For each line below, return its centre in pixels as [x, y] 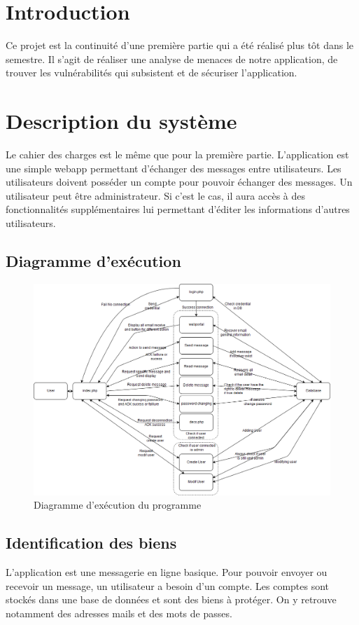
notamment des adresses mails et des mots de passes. [119, 613]
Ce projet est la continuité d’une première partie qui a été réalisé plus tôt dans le [180, 45]
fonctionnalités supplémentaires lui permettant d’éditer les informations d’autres [178, 209]
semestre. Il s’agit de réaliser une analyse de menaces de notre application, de [172, 59]
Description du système [121, 121]
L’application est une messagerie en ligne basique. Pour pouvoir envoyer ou [167, 572]
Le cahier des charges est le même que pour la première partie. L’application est [177, 154]
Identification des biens [91, 543]
